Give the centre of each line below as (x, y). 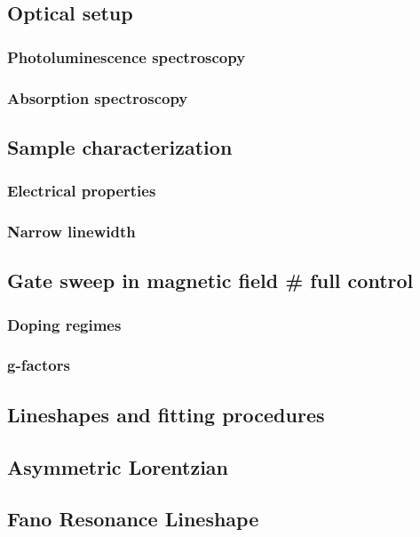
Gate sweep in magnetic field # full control (210, 281)
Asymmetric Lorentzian (118, 466)
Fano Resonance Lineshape (133, 519)
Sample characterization (120, 146)
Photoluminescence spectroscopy (127, 56)
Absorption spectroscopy (98, 97)
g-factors (39, 365)
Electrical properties (82, 191)
